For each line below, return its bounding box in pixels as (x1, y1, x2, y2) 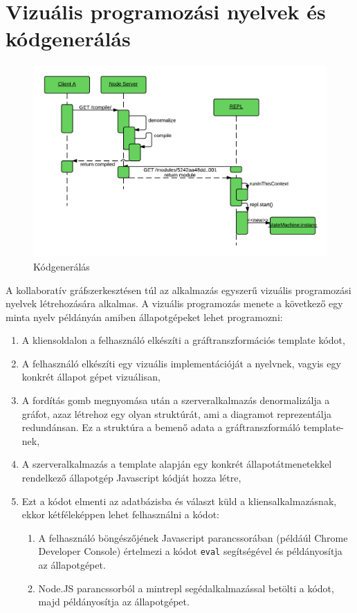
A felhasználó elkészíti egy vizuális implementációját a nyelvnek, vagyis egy (21, 356, 341, 370)
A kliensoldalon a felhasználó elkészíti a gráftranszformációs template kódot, (21, 333, 345, 347)
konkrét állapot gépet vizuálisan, (21, 369, 161, 384)
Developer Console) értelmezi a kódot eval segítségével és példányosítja (38, 544, 342, 558)
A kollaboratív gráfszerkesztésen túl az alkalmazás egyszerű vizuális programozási (6, 282, 351, 297)
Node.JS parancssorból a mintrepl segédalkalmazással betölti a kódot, (38, 580, 334, 595)
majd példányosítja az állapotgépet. (38, 594, 190, 609)
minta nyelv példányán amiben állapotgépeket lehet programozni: (6, 309, 283, 324)
